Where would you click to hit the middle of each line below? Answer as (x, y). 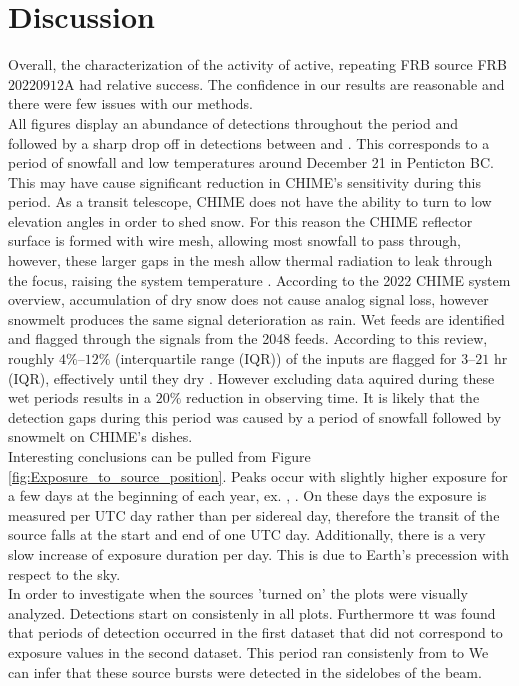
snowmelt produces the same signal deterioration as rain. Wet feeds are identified (256, 318)
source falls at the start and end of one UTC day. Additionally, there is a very (247, 534)
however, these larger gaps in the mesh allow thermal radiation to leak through (250, 260)
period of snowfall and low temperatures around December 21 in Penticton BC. (251, 162)
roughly (31, 358)
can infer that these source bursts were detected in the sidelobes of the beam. (245, 671)
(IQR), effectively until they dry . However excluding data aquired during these (251, 377)
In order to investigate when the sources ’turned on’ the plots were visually (238, 593)
